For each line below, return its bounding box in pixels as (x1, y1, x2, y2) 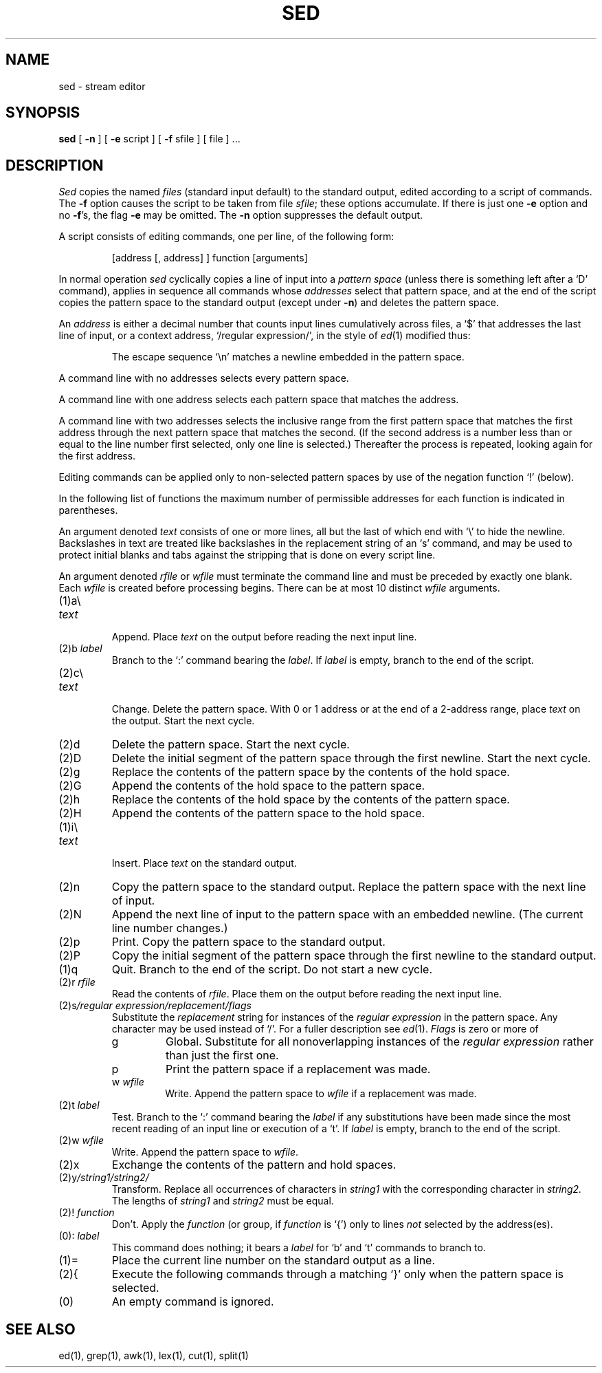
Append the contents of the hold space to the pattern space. (111, 779, 425, 793)
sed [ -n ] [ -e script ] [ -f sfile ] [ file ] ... (58, 133, 241, 145)
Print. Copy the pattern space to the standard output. (111, 935, 386, 949)
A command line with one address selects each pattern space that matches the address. (58, 393, 459, 406)
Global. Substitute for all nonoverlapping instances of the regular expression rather (166, 1035, 594, 1049)
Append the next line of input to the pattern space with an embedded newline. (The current (111, 907, 583, 922)
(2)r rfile (58, 976, 96, 988)
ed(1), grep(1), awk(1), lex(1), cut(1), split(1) (58, 1350, 249, 1362)
